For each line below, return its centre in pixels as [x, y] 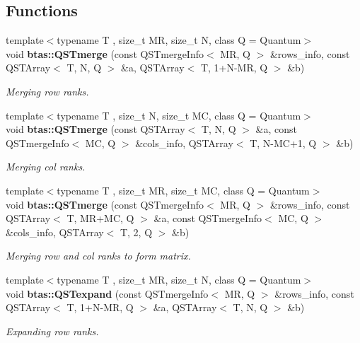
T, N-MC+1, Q [283, 143]
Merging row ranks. [47, 91]
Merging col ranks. [46, 167]
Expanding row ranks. [52, 331]
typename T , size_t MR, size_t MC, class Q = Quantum [183, 190]
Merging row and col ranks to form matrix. [98, 256]
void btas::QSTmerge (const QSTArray [95, 129]
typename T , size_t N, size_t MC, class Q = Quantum [179, 115]
